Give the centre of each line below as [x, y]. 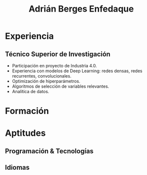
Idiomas [17, 167]
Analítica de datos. [30, 91]
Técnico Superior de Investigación [58, 54]
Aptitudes [25, 133]
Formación [27, 111]
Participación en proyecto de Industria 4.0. [54, 66]
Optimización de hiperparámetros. [46, 81]
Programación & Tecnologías [49, 151]
